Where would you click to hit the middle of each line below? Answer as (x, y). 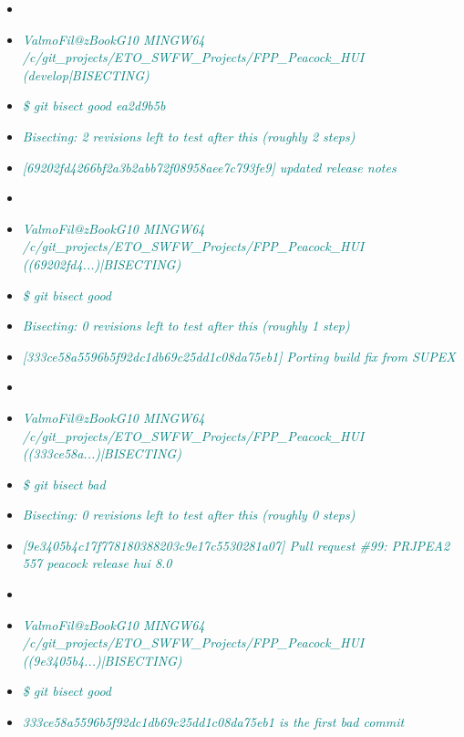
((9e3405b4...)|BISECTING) (102, 660)
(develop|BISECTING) (86, 74)
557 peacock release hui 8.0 (97, 563)
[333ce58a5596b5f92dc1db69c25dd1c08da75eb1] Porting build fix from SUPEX (239, 356)
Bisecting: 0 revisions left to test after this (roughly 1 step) (186, 326)
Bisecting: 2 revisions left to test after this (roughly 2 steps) (189, 136)
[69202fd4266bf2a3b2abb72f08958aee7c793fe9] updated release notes (209, 167)
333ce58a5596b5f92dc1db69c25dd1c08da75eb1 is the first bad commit (213, 722)
